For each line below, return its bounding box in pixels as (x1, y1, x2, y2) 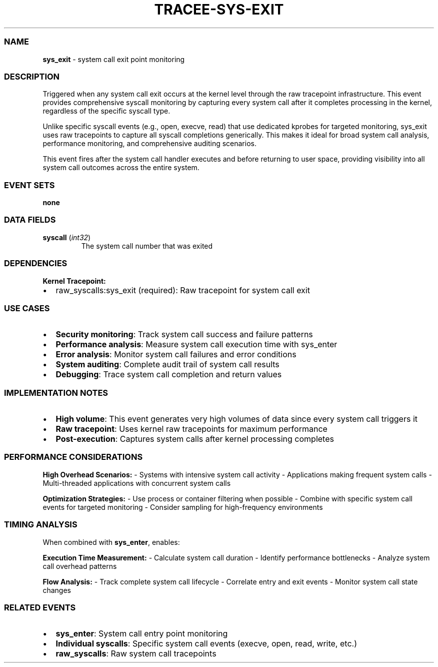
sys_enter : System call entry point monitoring (55, 628, 228, 639)
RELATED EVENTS (4, 602, 76, 612)
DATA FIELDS (4, 215, 56, 225)
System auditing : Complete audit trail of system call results (55, 359, 279, 370)
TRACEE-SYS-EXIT (154, 1, 284, 18)
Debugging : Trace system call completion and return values (55, 369, 282, 380)
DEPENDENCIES (4, 258, 67, 269)
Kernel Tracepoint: (42, 276, 106, 285)
